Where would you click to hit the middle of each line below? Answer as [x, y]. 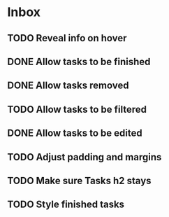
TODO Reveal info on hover [67, 38]
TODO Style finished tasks [66, 205]
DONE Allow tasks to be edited [75, 133]
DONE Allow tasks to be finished [79, 61]
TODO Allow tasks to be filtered [77, 109]
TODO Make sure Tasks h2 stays [79, 180]
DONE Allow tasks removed [68, 86]
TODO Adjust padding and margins [84, 157]
